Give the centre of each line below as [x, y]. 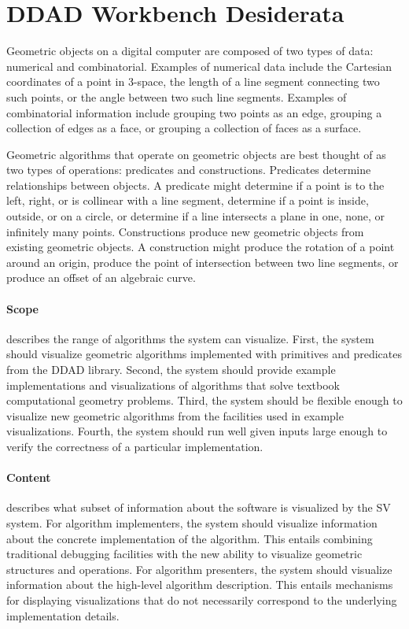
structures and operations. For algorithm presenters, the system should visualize [199, 569]
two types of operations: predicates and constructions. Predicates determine [189, 170]
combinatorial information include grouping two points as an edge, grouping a [194, 112]
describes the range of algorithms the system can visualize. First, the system [190, 338]
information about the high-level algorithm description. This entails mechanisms [200, 585]
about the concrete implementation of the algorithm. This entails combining [190, 538]
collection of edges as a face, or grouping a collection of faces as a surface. [184, 128]
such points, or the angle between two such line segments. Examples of [177, 96]
